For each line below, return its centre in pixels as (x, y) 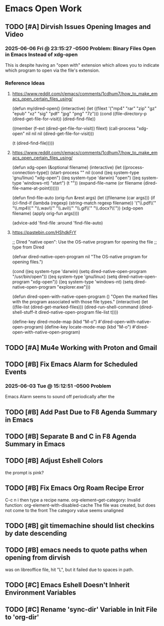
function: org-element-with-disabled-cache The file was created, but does (80, 505)
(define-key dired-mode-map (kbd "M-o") (54, 322)
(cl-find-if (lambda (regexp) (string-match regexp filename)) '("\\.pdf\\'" (84, 203)
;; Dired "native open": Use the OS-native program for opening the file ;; (84, 242)
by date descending (36, 533)
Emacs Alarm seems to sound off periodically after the (60, 397)
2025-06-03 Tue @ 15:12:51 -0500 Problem (58, 386)
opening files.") (27, 262)
